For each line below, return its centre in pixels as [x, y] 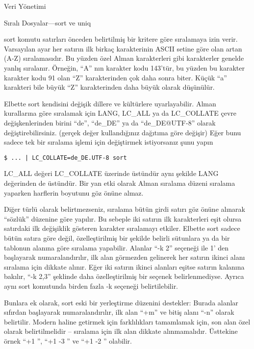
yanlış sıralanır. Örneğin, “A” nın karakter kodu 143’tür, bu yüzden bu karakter [124, 67]
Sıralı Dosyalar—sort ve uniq [48, 22]
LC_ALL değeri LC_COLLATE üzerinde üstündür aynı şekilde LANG [111, 173]
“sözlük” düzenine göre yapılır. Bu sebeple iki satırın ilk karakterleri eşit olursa [123, 218]
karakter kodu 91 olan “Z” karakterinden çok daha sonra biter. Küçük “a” [115, 77]
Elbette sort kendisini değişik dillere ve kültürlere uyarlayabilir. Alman [110, 103]
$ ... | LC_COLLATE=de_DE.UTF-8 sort [65, 158]
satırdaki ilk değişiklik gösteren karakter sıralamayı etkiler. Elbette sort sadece [122, 228]
